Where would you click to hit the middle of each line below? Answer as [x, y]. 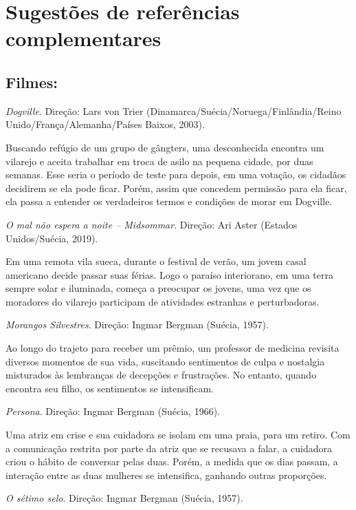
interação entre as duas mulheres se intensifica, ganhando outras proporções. [166, 475]
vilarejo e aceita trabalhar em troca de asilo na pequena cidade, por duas [159, 161]
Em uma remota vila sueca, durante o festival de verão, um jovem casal [156, 261]
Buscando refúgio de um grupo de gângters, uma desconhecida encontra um [165, 147]
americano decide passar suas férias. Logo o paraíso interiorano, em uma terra [169, 274]
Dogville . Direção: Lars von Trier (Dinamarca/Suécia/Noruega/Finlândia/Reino [174, 110]
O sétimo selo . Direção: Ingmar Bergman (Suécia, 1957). [124, 498]
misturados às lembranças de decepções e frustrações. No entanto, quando [161, 375]
